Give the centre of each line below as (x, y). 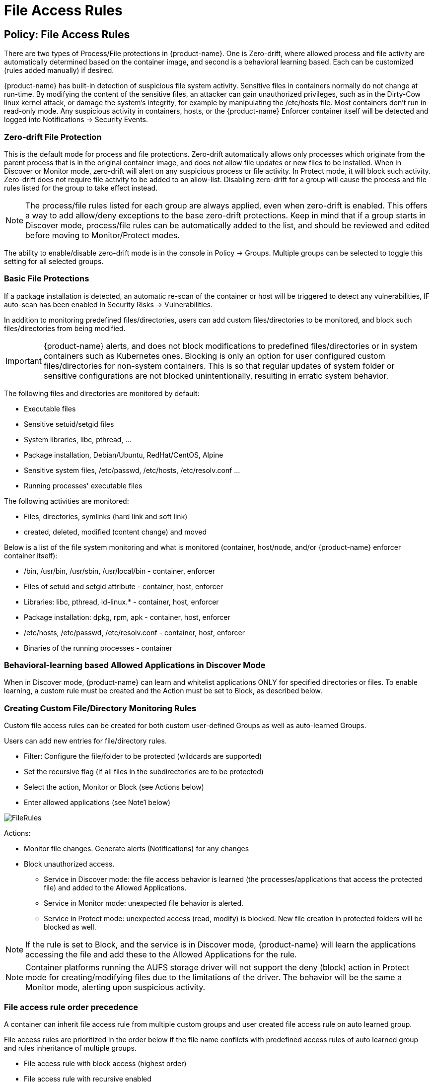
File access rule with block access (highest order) (105, 1063)
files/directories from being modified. (65, 328)
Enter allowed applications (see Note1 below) (97, 803)
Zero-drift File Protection (53, 137)
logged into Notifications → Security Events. (76, 120)
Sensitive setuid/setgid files (69, 424)
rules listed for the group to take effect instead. (81, 188)
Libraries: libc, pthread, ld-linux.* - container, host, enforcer (121, 602)
